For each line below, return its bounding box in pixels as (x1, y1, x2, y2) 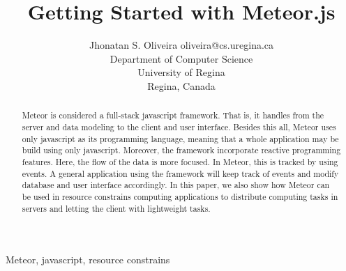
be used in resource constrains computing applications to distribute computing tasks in (22, 190, 338, 202)
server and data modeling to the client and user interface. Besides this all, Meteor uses (22, 121, 336, 132)
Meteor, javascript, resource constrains (6, 252, 170, 267)
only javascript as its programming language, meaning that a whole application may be (22, 132, 339, 144)
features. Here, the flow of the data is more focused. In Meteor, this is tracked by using (22, 155, 338, 167)
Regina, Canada (147, 78, 216, 93)
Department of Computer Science (110, 51, 253, 65)
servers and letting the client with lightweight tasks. (22, 202, 211, 214)
